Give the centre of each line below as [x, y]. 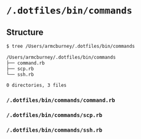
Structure [25, 32]
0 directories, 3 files [37, 85]
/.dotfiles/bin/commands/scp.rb [54, 115]
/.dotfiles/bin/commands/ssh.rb [54, 130]
